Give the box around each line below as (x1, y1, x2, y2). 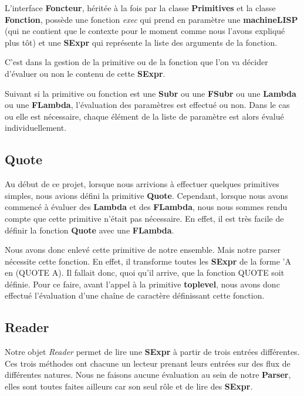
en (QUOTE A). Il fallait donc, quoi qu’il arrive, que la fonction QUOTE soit (5, 266, 285, 279)
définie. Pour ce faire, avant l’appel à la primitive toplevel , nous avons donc (5, 277, 280, 290)
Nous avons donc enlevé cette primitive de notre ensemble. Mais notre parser (5, 243, 281, 256)
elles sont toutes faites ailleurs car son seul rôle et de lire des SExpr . (5, 380, 253, 392)
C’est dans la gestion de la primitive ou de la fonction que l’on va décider (5, 56, 268, 68)
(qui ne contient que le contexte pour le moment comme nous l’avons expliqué (5, 25, 285, 37)
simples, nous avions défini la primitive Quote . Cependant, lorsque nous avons (5, 189, 288, 201)
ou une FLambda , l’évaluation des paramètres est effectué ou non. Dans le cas (5, 99, 290, 111)
